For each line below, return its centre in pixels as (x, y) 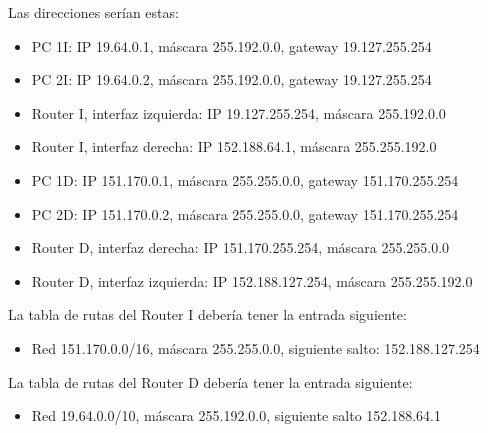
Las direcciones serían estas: (93, 12)
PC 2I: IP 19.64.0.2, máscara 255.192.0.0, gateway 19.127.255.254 (231, 79)
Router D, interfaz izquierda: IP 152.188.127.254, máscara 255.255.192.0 (252, 280)
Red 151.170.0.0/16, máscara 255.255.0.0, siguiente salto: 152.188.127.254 (255, 347)
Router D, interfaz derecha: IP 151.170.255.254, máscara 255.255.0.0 (240, 247)
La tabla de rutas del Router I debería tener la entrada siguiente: (207, 314)
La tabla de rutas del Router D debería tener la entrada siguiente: (210, 381)
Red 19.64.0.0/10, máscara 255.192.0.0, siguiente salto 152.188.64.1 (236, 415)
